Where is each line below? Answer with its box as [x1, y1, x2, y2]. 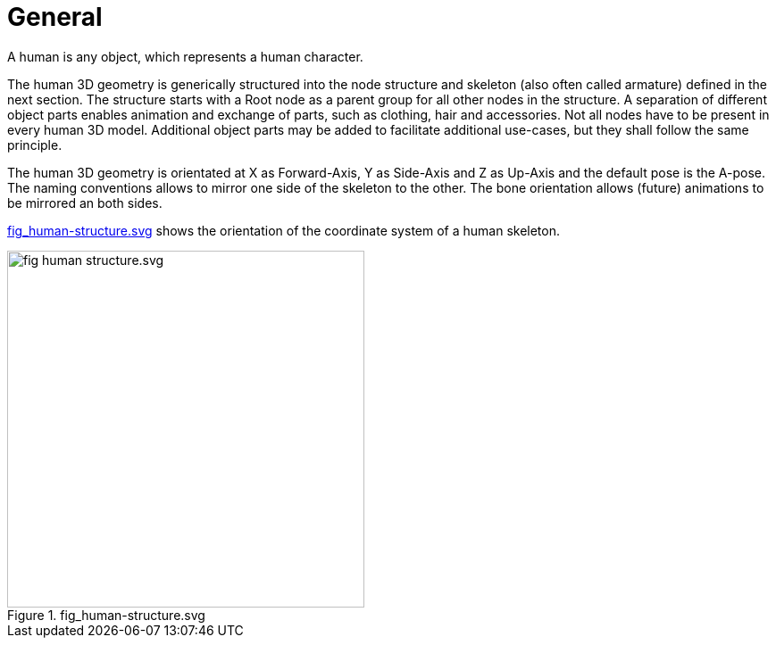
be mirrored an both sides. [7, 194, 163, 211]
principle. [7, 136, 63, 153]
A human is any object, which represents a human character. [7, 48, 363, 64]
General [7, 2, 103, 32]
